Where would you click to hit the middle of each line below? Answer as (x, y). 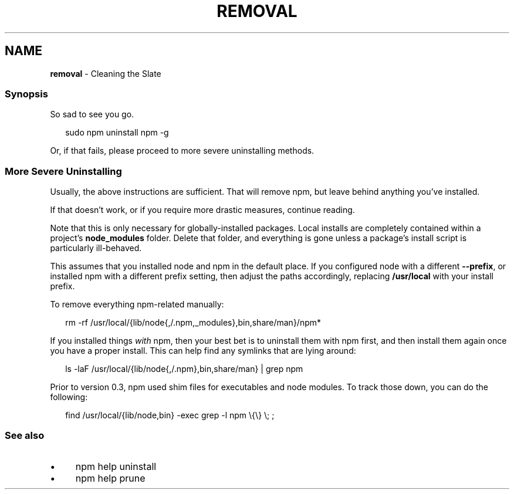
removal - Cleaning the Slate (106, 73)
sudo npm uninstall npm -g (117, 133)
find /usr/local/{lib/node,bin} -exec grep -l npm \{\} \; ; (170, 415)
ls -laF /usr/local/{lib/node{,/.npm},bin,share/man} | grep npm (184, 369)
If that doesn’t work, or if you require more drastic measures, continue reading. (202, 210)
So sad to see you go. (92, 114)
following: (69, 397)
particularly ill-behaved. (96, 248)
